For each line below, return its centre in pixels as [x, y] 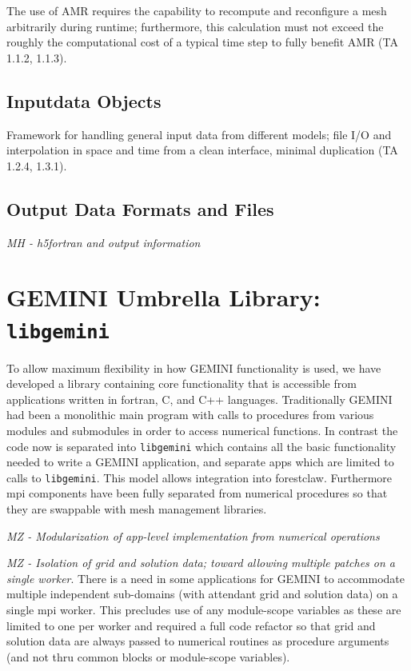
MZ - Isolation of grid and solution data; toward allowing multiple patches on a [201, 563]
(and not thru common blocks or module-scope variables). [148, 656]
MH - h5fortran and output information [104, 242]
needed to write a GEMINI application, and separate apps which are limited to [200, 462]
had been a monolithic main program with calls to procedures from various [190, 415]
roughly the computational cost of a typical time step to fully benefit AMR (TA [203, 42]
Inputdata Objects [84, 100]
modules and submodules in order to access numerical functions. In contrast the [202, 430]
